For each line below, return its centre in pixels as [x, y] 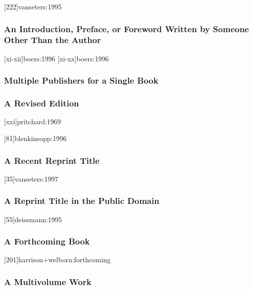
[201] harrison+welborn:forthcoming [57, 260]
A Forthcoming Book [47, 241]
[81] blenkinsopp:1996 [35, 138]
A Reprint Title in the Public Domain [82, 201]
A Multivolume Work [48, 281]
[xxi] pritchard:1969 [32, 121]
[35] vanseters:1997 [31, 178]
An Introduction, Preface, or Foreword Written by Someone [126, 28]
